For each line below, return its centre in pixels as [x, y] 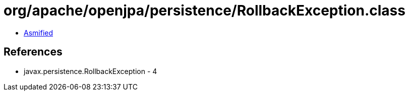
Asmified [39, 32]
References [33, 52]
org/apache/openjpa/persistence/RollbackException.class [204, 10]
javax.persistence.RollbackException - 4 [91, 71]
